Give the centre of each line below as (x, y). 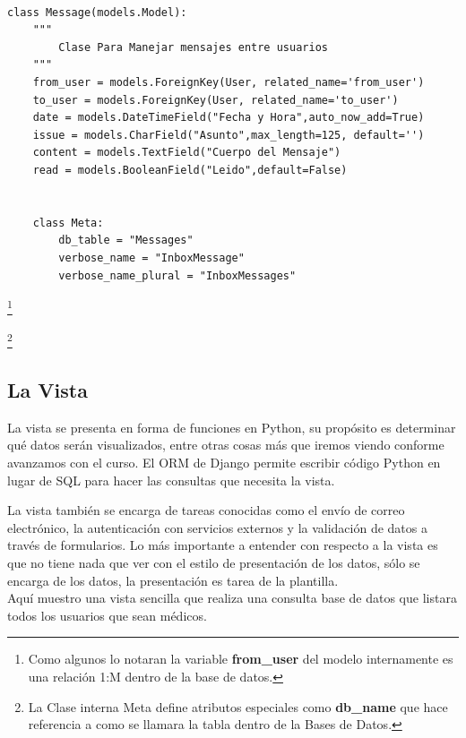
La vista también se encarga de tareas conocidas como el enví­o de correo (206, 510)
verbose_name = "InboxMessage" (151, 257)
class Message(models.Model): (97, 12)
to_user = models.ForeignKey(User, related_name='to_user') (216, 100)
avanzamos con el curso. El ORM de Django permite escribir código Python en (224, 462)
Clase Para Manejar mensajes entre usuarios (193, 47)
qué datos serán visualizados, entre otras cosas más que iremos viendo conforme (226, 445)
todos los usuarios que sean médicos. (107, 615)
